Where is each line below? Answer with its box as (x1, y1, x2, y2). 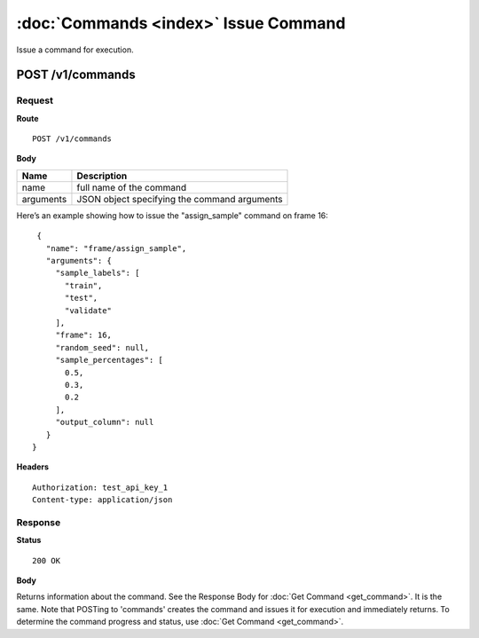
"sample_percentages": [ (55, 355, 164, 366)
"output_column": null (55, 417, 154, 428)
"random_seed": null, (55, 343, 150, 352)
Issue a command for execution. (16, 44, 134, 55)
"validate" (65, 305, 113, 315)
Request (16, 94, 53, 106)
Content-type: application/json (32, 495, 173, 505)
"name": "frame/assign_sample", (45, 243, 187, 253)
